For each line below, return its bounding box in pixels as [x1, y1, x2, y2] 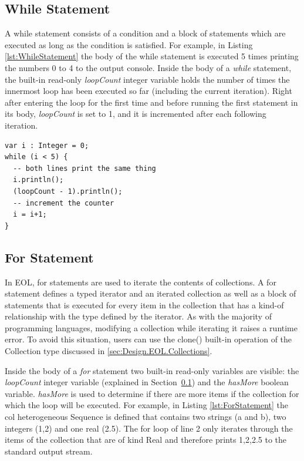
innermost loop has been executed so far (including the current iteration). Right [5, 85, 292, 97]
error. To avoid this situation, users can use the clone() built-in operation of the [5, 333, 292, 345]
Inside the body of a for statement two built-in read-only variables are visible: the [5, 364, 299, 376]
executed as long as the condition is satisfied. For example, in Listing [5, 38, 253, 51]
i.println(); [13, 176, 64, 184]
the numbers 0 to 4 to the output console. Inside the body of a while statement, [5, 61, 292, 73]
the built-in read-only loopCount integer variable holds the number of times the [5, 73, 290, 85]
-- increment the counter [13, 198, 114, 207]
